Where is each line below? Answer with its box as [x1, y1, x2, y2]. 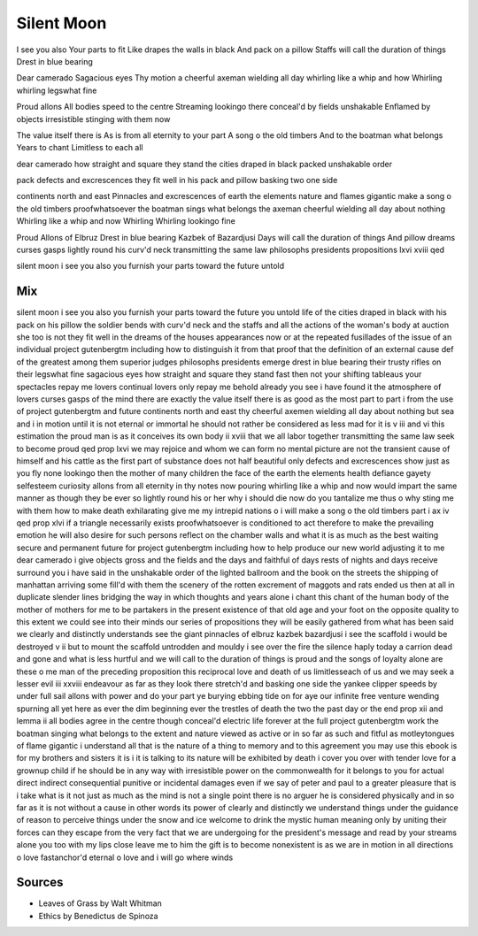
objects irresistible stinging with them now [16, 113, 171, 124]
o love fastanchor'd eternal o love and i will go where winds [16, 852, 234, 863]
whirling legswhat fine [16, 85, 97, 96]
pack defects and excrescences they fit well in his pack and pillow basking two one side [16, 175, 338, 186]
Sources [16, 875, 64, 890]
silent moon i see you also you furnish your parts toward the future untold [16, 261, 285, 272]
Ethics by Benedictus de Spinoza [38, 910, 158, 921]
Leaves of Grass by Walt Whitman [38, 898, 163, 909]
